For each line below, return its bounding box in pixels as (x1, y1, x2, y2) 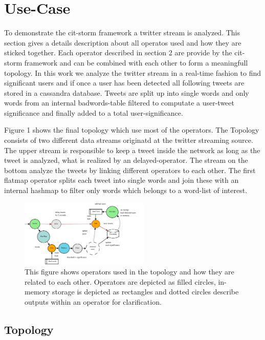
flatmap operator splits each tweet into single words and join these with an (4, 175, 239, 185)
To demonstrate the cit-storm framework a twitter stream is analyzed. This (4, 27, 240, 38)
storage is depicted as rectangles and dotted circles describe (52, 286, 239, 297)
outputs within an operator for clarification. (25, 296, 162, 307)
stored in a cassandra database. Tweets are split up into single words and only (4, 87, 249, 98)
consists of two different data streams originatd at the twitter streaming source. (4, 135, 253, 145)
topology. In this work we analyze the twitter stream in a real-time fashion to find (4, 67, 261, 78)
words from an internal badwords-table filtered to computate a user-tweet (4, 97, 235, 108)
